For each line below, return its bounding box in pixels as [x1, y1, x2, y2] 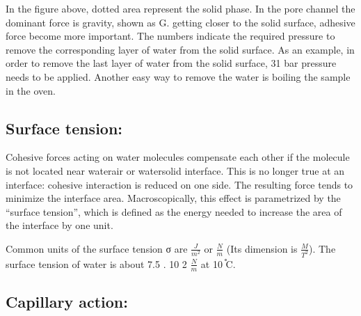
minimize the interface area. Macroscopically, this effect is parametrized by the [6, 191, 341, 205]
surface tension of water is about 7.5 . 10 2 [6, 256, 187, 271]
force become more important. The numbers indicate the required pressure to [6, 29, 335, 43]
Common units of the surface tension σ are [6, 241, 188, 255]
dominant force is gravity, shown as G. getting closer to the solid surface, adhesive [6, 15, 355, 29]
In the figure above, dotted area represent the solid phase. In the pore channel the [6, 1, 355, 15]
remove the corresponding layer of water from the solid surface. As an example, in [6, 42, 355, 56]
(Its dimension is [226, 241, 298, 255]
